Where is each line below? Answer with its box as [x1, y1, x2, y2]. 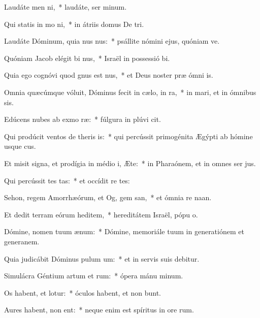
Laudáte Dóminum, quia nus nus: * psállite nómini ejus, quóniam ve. [4, 36, 220, 46]
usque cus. [4, 141, 36, 151]
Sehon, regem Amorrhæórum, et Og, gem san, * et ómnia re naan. [4, 192, 212, 203]
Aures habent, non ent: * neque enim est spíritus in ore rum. [4, 304, 194, 315]
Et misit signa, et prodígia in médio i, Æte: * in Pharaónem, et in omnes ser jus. [4, 157, 256, 168]
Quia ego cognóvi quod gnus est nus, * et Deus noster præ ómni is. [4, 70, 213, 80]
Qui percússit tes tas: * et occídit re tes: [4, 175, 130, 185]
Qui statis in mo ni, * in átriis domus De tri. [4, 18, 144, 29]
